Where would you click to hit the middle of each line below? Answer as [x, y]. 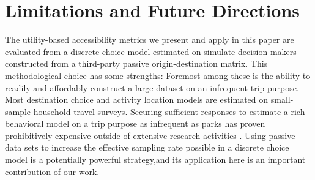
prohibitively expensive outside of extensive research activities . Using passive [150, 135]
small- [282, 99]
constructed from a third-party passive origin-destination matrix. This [136, 63]
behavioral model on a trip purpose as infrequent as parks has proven [135, 123]
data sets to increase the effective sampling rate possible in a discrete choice [147, 147]
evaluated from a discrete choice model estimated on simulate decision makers [151, 51]
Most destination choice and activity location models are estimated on [137, 99]
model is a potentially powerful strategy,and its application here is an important [155, 159]
